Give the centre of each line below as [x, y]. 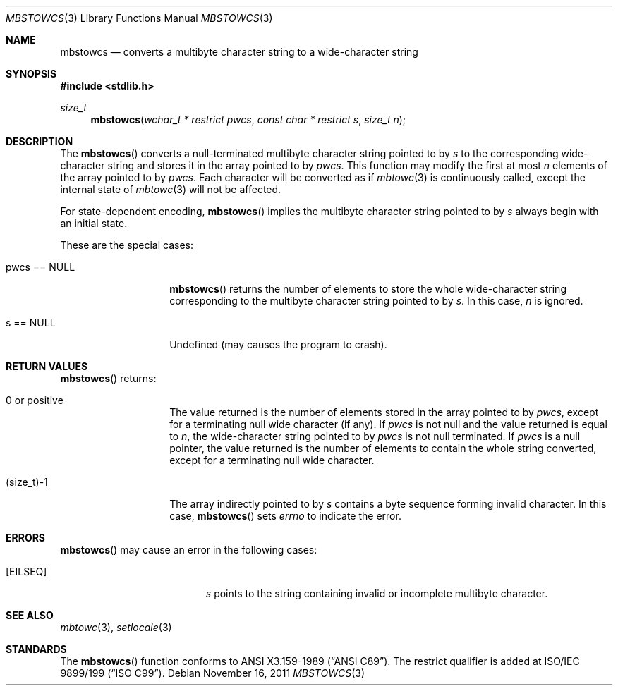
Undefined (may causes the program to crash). [278, 344]
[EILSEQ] [26, 571]
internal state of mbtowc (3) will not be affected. [171, 189]
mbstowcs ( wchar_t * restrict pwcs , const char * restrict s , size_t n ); [248, 120]
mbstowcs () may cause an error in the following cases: [189, 550]
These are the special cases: [127, 245]
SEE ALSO [30, 615]
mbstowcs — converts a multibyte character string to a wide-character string [239, 52]
